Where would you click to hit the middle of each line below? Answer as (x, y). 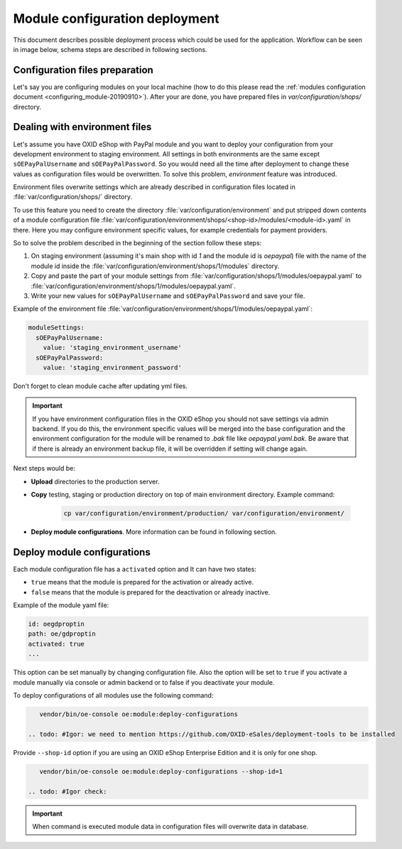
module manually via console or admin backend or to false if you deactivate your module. (144, 682)
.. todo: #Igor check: (67, 791)
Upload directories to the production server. (95, 481)
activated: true (56, 644)
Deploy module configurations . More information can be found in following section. (154, 532)
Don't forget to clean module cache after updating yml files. (101, 386)
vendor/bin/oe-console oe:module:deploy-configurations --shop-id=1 (161, 771)
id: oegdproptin (56, 624)
